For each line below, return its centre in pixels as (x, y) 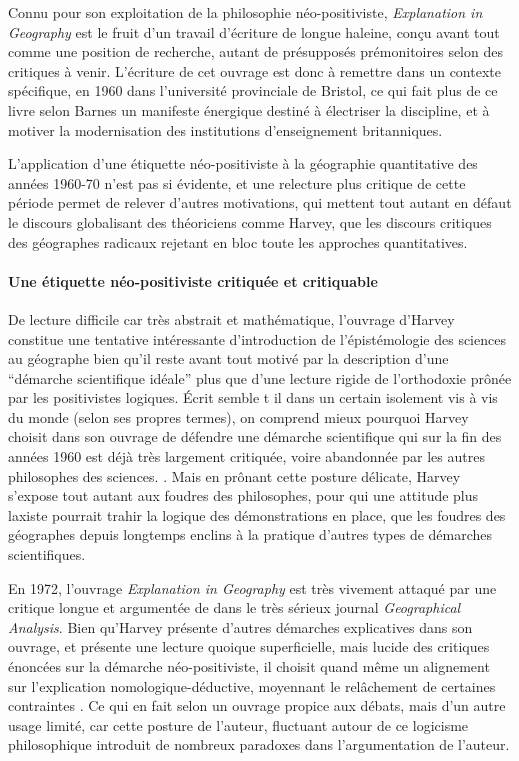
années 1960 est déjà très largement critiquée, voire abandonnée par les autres (246, 456)
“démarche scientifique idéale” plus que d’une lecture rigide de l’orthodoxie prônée (260, 377)
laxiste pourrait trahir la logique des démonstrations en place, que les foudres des (257, 514)
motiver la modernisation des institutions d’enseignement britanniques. (225, 129)
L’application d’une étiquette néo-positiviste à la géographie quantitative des (243, 163)
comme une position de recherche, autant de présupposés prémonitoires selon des (255, 51)
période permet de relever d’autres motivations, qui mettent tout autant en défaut (260, 202)
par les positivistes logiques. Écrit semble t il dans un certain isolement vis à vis (253, 397)
